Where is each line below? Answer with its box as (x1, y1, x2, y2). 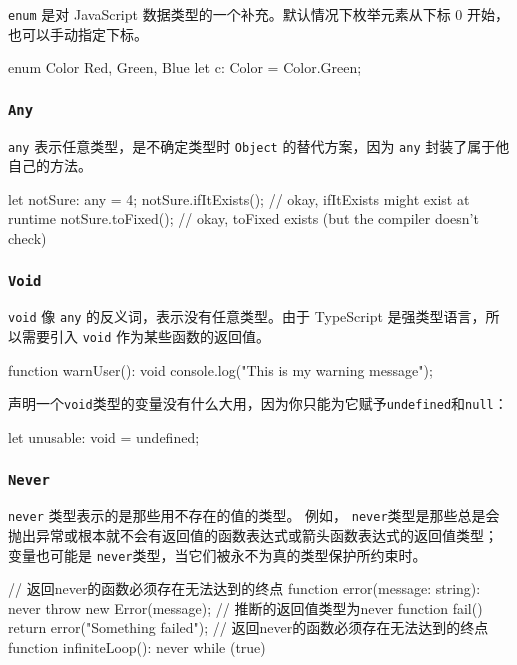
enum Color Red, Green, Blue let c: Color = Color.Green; (8, 57, 362, 78)
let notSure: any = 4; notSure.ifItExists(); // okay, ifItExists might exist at (8, 188, 470, 209)
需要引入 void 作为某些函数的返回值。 (21, 326, 270, 347)
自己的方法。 (8, 155, 92, 176)
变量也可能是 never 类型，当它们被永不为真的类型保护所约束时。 (8, 544, 427, 565)
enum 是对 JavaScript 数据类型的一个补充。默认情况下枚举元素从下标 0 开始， (8, 4, 509, 24)
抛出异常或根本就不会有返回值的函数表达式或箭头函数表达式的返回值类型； (8, 525, 498, 546)
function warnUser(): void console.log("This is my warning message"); (8, 359, 433, 380)
